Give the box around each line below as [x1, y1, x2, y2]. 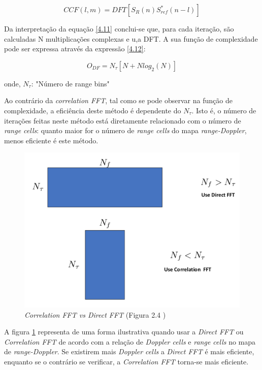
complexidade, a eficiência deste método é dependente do [4, 105, 181, 115]
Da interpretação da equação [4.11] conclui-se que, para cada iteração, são [4, 23, 234, 34]
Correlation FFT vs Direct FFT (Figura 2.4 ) [24, 309, 166, 320]
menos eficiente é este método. [4, 135, 99, 145]
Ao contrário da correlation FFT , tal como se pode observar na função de [4, 95, 233, 106]
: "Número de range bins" [31, 78, 110, 88]
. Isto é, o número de [191, 105, 256, 115]
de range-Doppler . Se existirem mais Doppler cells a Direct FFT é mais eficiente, [4, 346, 254, 357]
